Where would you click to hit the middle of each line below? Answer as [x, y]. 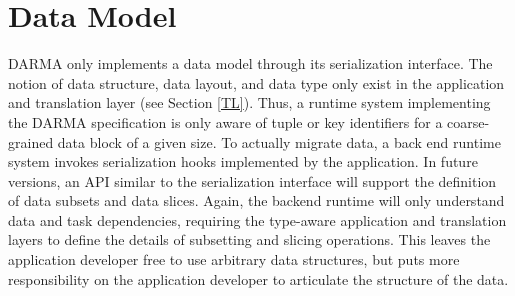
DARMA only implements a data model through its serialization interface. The [250, 63]
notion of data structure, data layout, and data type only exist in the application [256, 82]
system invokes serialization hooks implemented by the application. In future [243, 161]
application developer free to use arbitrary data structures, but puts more [234, 259]
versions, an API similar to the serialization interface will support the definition [252, 180]
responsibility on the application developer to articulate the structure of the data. [258, 278]
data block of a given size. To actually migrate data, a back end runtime [279, 141]
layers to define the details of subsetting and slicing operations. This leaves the [249, 239]
